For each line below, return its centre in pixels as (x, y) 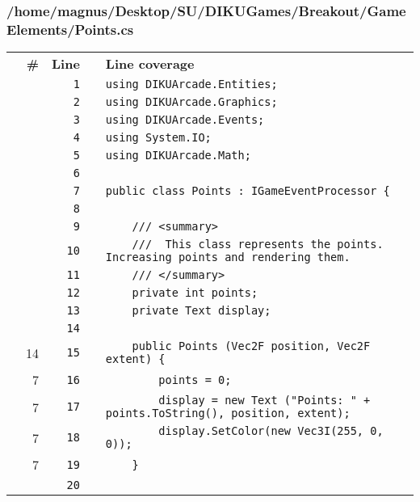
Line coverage (150, 64)
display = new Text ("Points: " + (265, 401)
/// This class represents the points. (258, 245)
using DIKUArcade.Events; (185, 120)
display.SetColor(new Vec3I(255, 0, (271, 431)
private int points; (195, 293)
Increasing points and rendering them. (228, 257)
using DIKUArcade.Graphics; (191, 102)
